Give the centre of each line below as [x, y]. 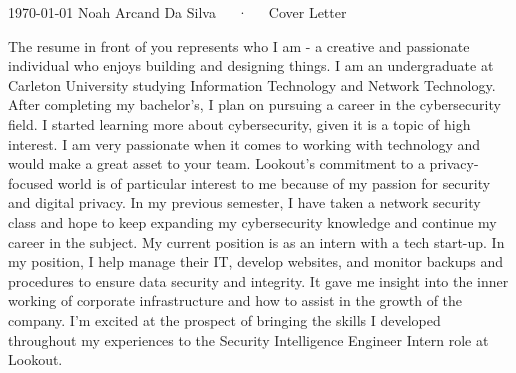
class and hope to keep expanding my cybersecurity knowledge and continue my [252, 221]
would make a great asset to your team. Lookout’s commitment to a [216, 163]
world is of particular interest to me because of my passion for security [274, 182]
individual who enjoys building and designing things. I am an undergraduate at [251, 65]
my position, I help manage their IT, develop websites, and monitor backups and [256, 261]
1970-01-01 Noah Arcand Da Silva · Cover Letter [177, 12]
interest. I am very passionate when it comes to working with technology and [244, 143]
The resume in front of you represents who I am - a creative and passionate [239, 45]
